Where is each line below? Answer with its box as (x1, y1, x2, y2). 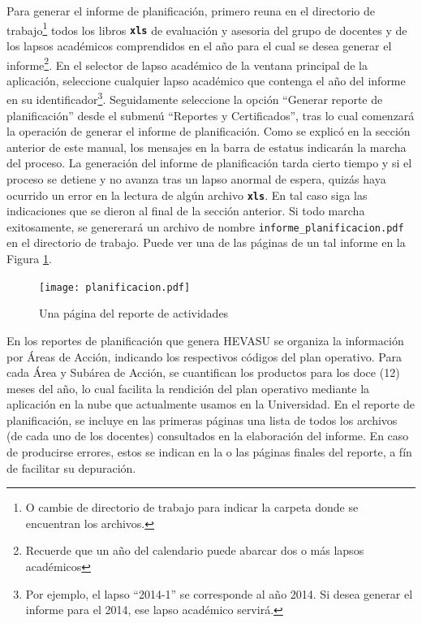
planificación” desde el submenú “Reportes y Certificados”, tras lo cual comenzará (6, 106, 415, 123)
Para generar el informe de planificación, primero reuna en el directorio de (6, 2, 376, 19)
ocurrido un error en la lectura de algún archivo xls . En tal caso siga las (6, 186, 368, 203)
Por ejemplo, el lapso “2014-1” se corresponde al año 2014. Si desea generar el (25, 585, 413, 602)
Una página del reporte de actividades (39, 305, 229, 322)
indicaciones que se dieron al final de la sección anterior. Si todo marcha (6, 202, 365, 219)
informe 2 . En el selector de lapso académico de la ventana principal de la (6, 54, 368, 73)
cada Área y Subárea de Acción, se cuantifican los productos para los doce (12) (6, 364, 400, 381)
